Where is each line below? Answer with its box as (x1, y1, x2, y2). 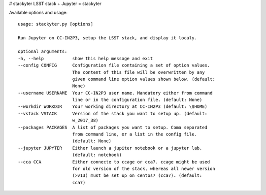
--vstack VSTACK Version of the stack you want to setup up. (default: (18, 111, 208, 116)
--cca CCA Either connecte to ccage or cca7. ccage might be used (18, 159, 210, 164)
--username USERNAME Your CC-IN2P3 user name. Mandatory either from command (18, 90, 213, 96)
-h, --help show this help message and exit (18, 56, 153, 61)
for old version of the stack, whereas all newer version (72, 165, 215, 171)
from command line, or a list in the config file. (72, 131, 197, 137)
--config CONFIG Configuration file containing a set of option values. (18, 63, 210, 68)
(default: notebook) (72, 152, 122, 158)
